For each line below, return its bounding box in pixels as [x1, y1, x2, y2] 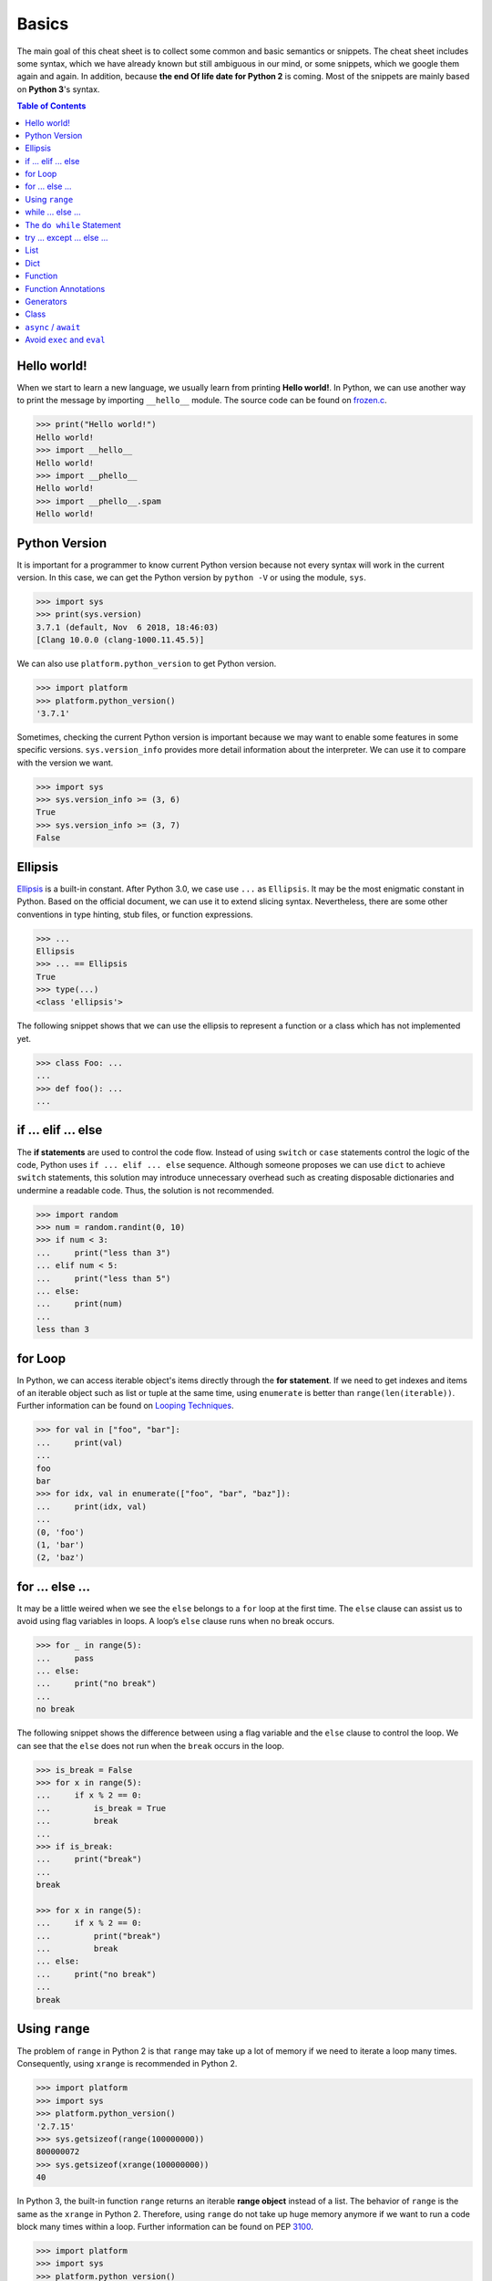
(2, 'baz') [36, 1552, 85, 1563]
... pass [36, 1652, 95, 1663]
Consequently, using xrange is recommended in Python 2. [16, 2058, 238, 2069]
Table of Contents [16, 100, 87, 111]
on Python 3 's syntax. [16, 83, 100, 95]
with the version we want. [16, 757, 114, 768]
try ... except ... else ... [25, 233, 108, 244]
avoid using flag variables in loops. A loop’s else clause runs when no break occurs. [16, 1616, 335, 1627]
